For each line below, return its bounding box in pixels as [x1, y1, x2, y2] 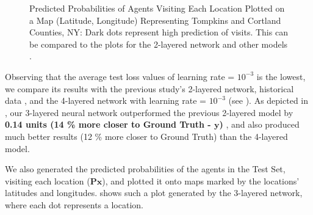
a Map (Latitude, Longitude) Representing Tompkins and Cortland [29, 13, 281, 26]
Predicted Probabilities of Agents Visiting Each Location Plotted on [29, 2, 285, 14]
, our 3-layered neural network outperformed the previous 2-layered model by [5, 106, 293, 118]
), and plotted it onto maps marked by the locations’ [102, 174, 300, 187]
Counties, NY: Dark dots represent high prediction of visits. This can [29, 26, 288, 38]
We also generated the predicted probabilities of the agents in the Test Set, [5, 162, 286, 175]
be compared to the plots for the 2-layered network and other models [29, 37, 288, 50]
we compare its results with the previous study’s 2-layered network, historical [5, 82, 294, 95]
